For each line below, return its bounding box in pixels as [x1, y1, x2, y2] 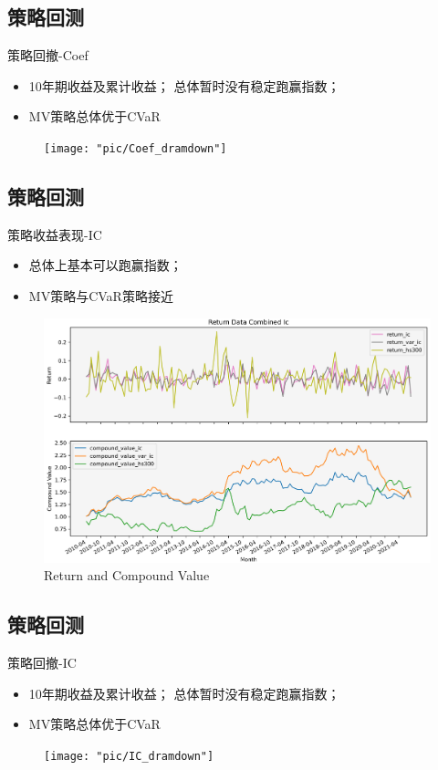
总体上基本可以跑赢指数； [28, 255, 182, 275]
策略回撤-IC [7, 653, 77, 672]
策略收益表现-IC [7, 224, 102, 244]
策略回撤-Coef [7, 46, 89, 65]
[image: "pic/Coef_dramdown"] [44, 141, 227, 155]
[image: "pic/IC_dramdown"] [44, 749, 214, 763]
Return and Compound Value [44, 566, 210, 585]
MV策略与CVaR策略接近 [28, 286, 173, 306]
